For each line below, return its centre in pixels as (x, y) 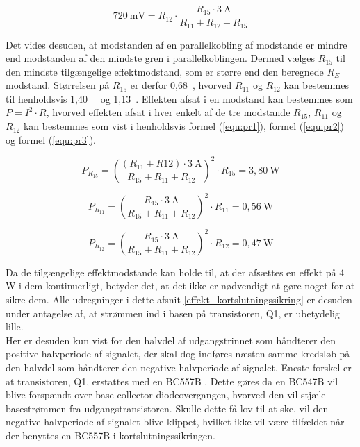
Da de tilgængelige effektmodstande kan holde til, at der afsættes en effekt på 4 (175, 272)
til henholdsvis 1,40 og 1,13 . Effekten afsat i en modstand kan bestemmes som (179, 98)
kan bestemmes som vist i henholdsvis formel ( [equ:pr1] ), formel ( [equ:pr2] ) (183, 126)
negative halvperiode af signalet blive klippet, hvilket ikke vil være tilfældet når (175, 422)
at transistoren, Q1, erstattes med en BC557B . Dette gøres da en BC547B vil (172, 381)
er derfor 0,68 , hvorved (181, 85)
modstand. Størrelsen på (58, 85)
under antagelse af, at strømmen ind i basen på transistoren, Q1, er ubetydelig (173, 313)
